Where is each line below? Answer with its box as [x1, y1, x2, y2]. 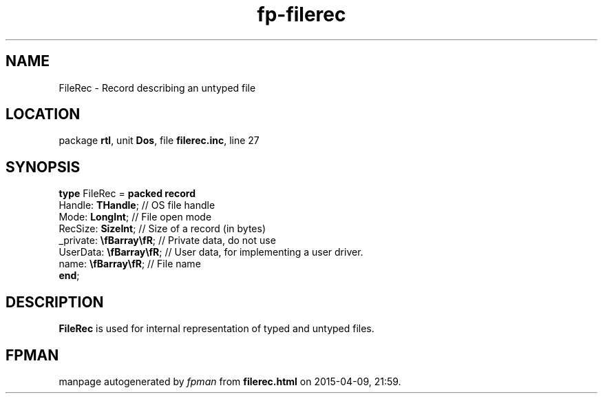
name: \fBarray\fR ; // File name [59, 258, 201, 270]
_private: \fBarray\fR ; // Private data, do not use [59, 234, 276, 247]
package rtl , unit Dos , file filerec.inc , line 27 [59, 134, 260, 147]
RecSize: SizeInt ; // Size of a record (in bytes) [59, 223, 266, 235]
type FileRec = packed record [59, 187, 195, 200]
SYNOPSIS [6, 158, 81, 176]
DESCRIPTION [6, 293, 104, 311]
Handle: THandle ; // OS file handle [59, 199, 215, 212]
